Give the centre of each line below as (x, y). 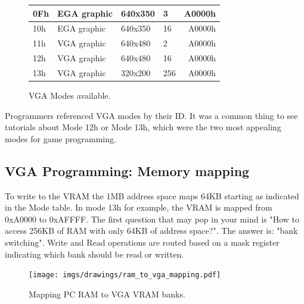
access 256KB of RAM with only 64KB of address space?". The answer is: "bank (151, 231)
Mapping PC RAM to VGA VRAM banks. (107, 294)
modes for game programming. (61, 138)
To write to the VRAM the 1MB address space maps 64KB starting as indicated (152, 195)
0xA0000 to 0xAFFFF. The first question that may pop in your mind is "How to (152, 219)
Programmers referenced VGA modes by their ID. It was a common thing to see (151, 115)
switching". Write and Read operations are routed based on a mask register (142, 242)
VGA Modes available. (70, 95)
